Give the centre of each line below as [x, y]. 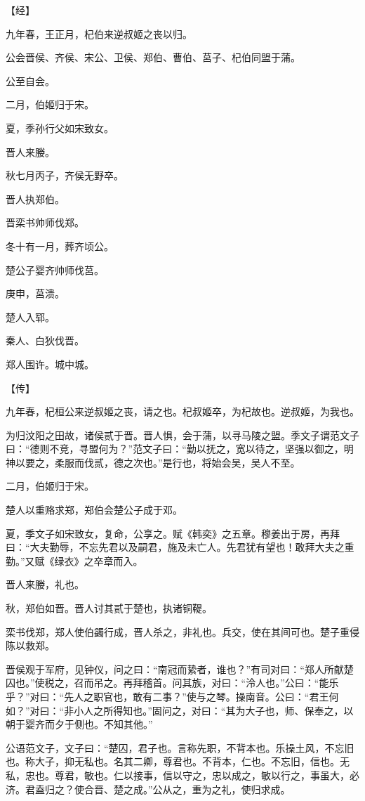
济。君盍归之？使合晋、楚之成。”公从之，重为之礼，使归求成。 [148, 789]
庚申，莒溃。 [35, 293]
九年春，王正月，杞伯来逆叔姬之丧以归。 [99, 33]
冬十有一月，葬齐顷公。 [60, 246]
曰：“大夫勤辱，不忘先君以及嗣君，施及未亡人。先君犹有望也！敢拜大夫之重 [180, 547]
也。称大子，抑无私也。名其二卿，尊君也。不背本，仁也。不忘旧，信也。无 [178, 761]
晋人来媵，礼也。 [45, 584]
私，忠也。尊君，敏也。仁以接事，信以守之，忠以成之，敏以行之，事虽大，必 [182, 775]
